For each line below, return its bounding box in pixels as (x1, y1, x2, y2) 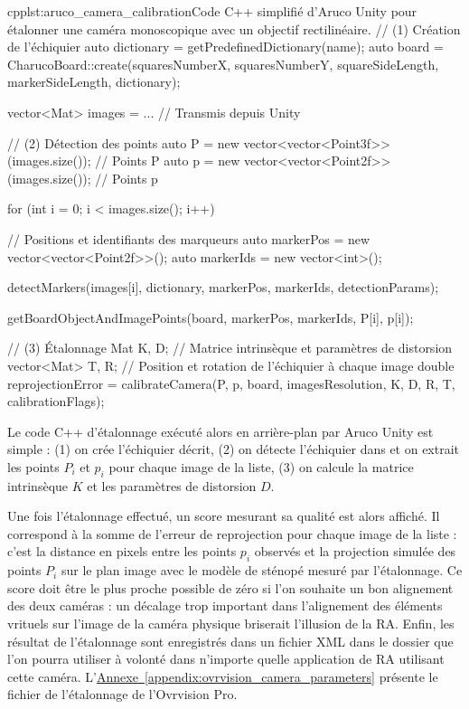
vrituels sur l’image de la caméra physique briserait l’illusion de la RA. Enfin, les (7, 614, 455, 633)
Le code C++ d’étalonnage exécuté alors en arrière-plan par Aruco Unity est (7, 421, 434, 440)
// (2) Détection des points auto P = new (7, 133, 239, 152)
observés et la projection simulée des (254, 542, 456, 561)
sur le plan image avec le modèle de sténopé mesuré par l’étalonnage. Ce (61, 561, 463, 580)
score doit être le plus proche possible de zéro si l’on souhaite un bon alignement (7, 578, 454, 597)
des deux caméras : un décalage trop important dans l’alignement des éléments (7, 596, 443, 615)
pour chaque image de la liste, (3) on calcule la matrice (108, 457, 414, 476)
